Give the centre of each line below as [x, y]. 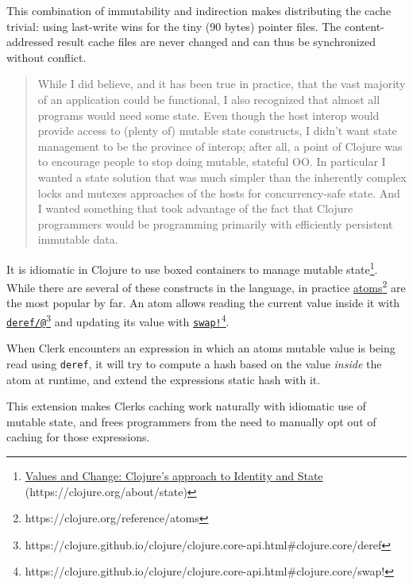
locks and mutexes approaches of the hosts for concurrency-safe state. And [219, 192]
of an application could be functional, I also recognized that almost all [209, 99]
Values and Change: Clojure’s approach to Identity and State [174, 475]
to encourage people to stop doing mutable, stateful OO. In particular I [212, 162]
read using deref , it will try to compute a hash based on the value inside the [194, 363]
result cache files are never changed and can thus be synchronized [216, 42]
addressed [30, 42]
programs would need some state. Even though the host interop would [208, 115]
